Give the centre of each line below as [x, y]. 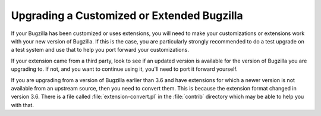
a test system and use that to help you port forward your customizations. [100, 50]
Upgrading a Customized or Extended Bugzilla [127, 15]
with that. [22, 105]
